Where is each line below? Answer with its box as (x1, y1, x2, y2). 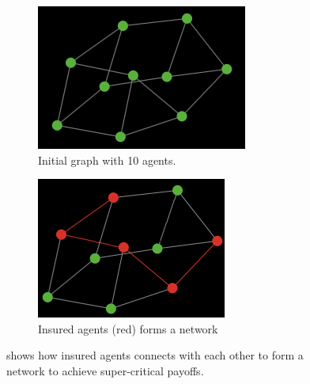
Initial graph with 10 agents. (38, 151, 176, 168)
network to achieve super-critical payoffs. (6, 362, 204, 378)
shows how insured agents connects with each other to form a (6, 347, 304, 363)
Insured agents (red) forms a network (38, 320, 218, 336)
